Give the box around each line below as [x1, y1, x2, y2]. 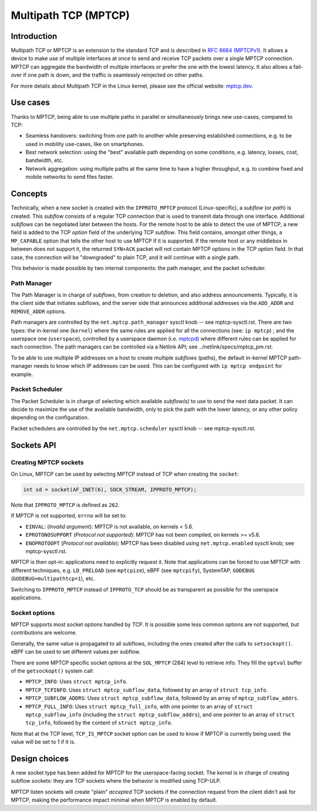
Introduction [11, 31, 58, 41]
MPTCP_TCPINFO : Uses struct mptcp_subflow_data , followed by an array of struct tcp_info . [25, 686, 268, 693]
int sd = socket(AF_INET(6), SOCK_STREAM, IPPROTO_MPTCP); [23, 486, 197, 493]
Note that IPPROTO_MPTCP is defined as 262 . [11, 501, 120, 508]
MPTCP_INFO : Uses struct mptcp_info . [25, 678, 127, 685]
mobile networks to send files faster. [25, 174, 114, 181]
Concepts [11, 189, 48, 199]
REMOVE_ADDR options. [11, 308, 66, 315]
